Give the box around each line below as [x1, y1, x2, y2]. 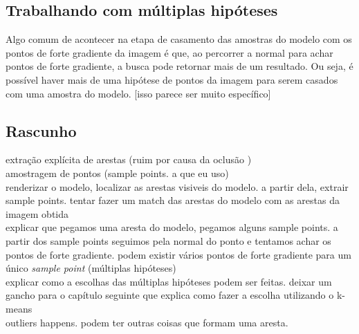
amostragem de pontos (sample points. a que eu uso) [6, 165, 229, 180]
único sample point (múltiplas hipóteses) [6, 261, 176, 275]
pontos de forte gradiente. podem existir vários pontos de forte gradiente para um [6, 247, 351, 261]
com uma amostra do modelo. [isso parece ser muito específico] [6, 86, 271, 100]
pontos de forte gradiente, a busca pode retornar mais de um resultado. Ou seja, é [6, 59, 353, 73]
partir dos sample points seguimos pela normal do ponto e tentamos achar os [6, 233, 331, 248]
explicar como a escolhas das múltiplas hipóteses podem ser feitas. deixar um [6, 274, 332, 288]
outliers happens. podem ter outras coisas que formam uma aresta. [6, 315, 288, 329]
